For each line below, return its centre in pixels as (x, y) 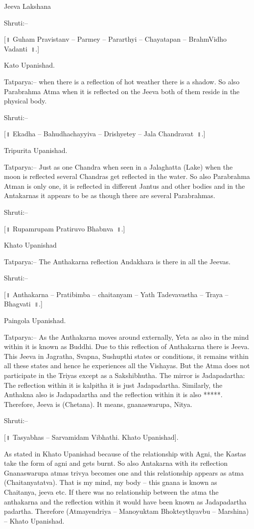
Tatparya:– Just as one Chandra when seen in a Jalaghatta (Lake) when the (118, 166)
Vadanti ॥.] (22, 48)
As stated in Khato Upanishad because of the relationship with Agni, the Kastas (125, 453)
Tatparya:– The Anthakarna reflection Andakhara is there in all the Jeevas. (117, 261)
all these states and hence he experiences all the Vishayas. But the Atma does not (127, 365)
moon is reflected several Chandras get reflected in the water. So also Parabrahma (127, 176)
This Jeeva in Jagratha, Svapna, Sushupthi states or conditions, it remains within (126, 356)
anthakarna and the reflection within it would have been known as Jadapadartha (125, 501)
